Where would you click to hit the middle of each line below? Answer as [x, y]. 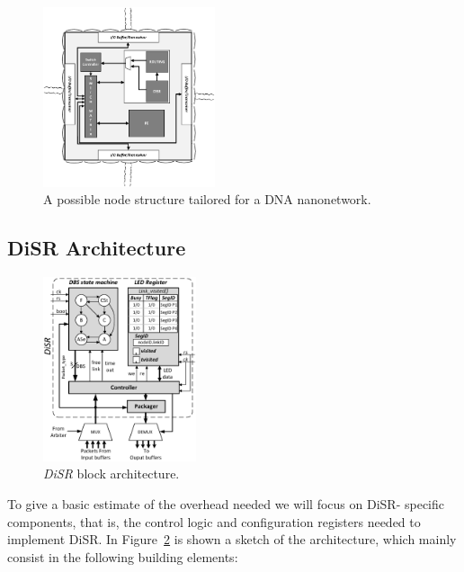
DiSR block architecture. [112, 474]
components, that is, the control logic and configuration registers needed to [214, 521]
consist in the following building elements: [123, 556]
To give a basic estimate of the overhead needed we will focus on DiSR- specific [226, 503]
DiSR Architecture [97, 248]
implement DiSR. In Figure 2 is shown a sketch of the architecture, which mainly [232, 539]
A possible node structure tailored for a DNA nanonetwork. [207, 199]
